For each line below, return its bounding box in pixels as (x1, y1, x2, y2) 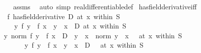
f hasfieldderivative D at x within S (7, 11, 120, 21)
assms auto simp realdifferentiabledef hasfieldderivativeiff (13, 1, 197, 11)
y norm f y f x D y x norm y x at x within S (3, 30, 182, 40)
